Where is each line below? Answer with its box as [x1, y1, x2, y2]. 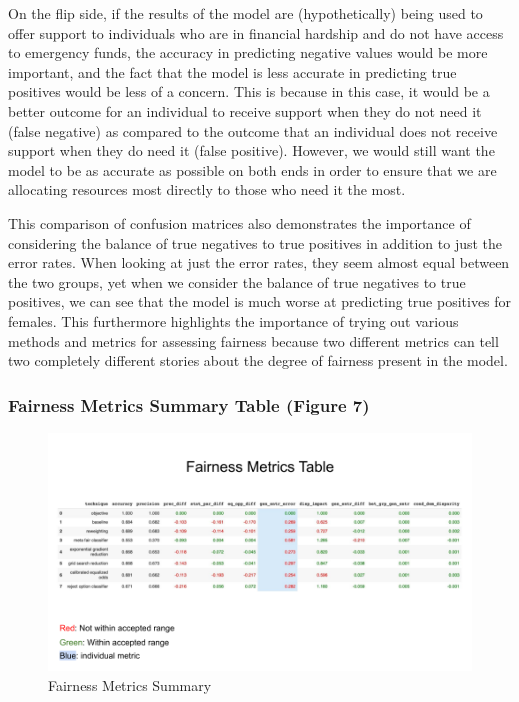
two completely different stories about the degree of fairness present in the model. [8, 350, 508, 371]
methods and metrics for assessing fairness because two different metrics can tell [8, 330, 499, 351]
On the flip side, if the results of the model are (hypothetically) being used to [8, 3, 483, 23]
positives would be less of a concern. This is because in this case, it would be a [8, 81, 490, 102]
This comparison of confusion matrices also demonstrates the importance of [8, 212, 471, 233]
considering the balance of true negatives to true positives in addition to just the [8, 232, 503, 253]
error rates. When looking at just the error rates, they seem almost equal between [8, 252, 510, 273]
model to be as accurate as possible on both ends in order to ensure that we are [8, 159, 497, 180]
